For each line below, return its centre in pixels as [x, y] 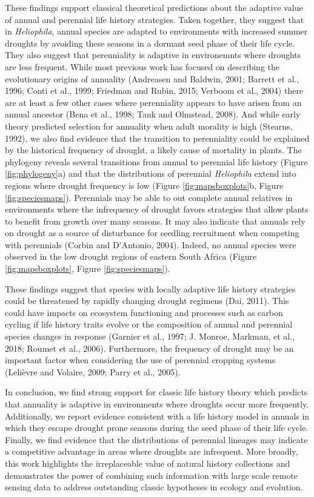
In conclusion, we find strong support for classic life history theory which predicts [156, 392]
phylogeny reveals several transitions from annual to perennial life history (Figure [156, 161]
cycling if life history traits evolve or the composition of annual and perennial [149, 324]
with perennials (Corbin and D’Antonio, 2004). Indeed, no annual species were [151, 244]
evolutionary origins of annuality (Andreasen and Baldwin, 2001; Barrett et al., [152, 78]
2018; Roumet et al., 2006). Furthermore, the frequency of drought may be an [149, 348]
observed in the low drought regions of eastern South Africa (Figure [131, 256]
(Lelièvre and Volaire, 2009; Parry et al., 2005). [93, 371]
